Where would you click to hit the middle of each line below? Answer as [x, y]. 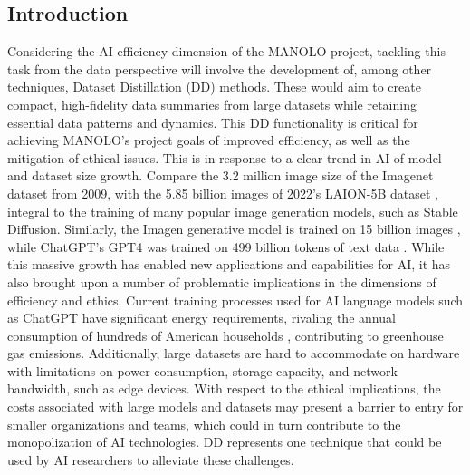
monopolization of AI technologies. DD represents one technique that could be [225, 442]
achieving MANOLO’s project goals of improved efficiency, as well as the [209, 140]
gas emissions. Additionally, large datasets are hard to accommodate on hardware [234, 353]
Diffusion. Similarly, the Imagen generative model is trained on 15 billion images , [234, 229]
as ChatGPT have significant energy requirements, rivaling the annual [201, 318]
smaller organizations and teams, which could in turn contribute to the [204, 424]
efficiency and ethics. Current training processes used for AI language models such [235, 300]
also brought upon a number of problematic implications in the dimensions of [222, 281]
